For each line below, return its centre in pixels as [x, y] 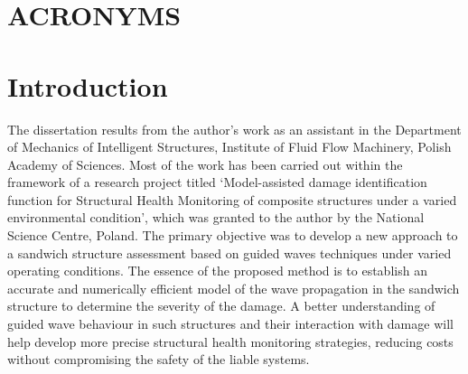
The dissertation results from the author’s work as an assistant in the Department [234, 129]
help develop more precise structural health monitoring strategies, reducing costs [230, 341]
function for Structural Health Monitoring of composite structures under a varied [232, 199]
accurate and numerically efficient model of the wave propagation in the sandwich [234, 288]
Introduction [88, 85]
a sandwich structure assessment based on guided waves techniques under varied [229, 252]
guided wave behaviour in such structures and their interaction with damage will [230, 324]
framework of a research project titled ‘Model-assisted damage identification [217, 182]
